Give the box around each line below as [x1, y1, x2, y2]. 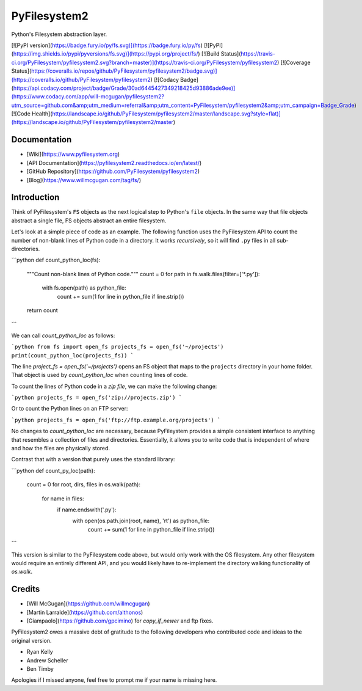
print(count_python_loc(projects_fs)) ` [11, 352, 134, 359]
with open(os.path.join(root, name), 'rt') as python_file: [72, 517, 210, 525]
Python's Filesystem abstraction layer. [11, 31, 107, 38]
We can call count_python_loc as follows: [11, 332, 115, 339]
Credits [11, 584, 40, 594]
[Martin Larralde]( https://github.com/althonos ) [26, 609, 143, 616]
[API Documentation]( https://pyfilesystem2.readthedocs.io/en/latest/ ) [26, 159, 202, 166]
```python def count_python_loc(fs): [11, 257, 101, 264]
